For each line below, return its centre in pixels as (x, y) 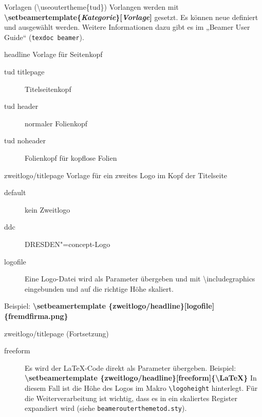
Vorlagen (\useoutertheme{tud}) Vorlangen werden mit (91, 7)
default (15, 192)
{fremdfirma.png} (36, 316)
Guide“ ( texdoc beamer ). (44, 37)
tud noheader (25, 140)
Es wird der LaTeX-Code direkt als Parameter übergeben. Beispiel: (130, 367)
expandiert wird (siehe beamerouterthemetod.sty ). (106, 408)
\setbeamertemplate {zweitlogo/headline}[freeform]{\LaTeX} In (141, 378)
